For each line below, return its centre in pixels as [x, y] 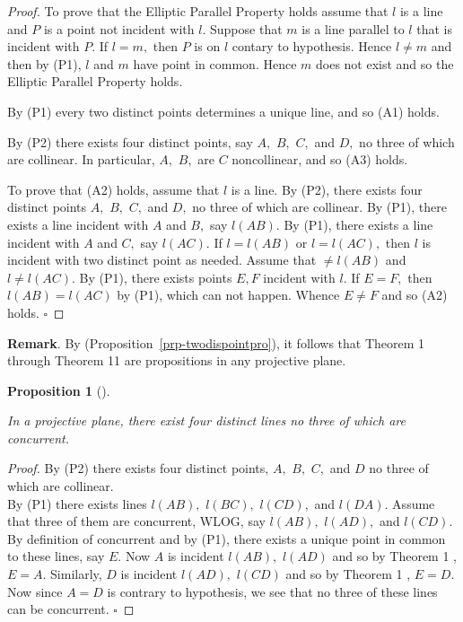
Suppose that [246, 28]
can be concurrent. [58, 609]
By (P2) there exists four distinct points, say [130, 141]
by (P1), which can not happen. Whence [228, 295]
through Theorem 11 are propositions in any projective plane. [177, 360]
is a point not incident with [119, 28]
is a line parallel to [353, 28]
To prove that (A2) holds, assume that [114, 189]
